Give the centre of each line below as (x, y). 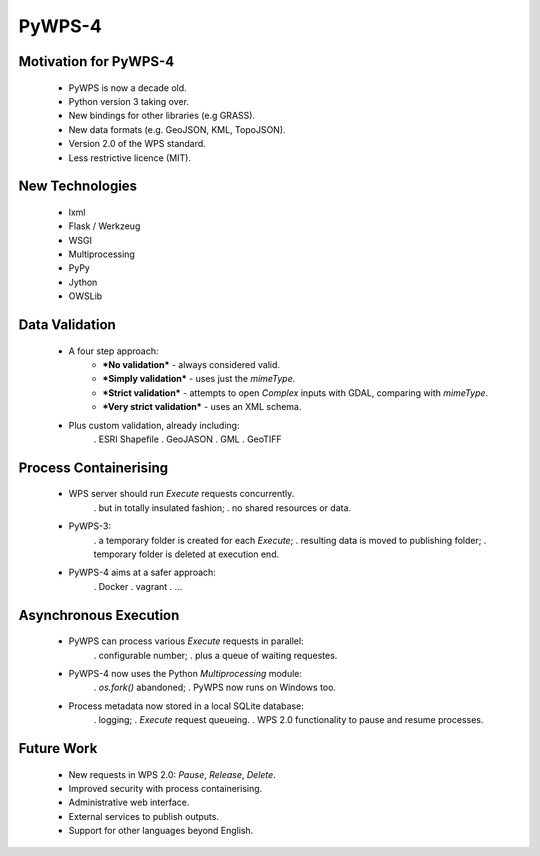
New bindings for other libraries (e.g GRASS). (161, 116)
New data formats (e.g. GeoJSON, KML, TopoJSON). (177, 129)
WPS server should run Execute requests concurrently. (181, 494)
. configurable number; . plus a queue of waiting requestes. (215, 655)
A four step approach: (113, 351)
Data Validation (67, 325)
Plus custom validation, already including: (154, 425)
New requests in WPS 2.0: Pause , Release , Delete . (172, 774)
